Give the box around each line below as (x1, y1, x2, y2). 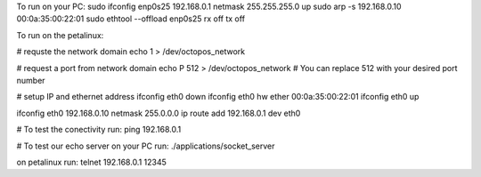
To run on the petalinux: (16, 29, 104, 40)
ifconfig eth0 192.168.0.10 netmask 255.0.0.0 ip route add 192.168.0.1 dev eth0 (16, 108, 301, 118)
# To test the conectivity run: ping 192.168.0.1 (16, 125, 182, 135)
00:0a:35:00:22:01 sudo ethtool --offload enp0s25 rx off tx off (16, 13, 245, 24)
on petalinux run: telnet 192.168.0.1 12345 (16, 157, 167, 167)
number (16, 75, 45, 85)
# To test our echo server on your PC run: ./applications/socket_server (16, 141, 275, 151)
